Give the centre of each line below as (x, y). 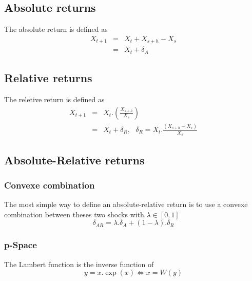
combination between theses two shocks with (74, 214)
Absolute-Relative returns (74, 160)
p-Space (21, 245)
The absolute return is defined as (56, 29)
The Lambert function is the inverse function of (79, 264)
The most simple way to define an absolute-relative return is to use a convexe (126, 204)
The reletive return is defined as (54, 99)
